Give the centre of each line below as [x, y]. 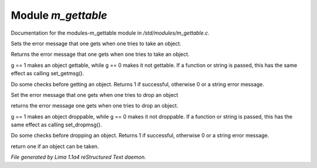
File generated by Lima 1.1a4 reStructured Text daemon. [78, 157]
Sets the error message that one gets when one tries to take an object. [96, 43]
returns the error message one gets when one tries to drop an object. [95, 106]
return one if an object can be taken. [55, 146]
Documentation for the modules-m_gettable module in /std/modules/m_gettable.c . [110, 33]
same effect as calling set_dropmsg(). [56, 125]
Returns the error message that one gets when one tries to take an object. [100, 54]
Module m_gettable [59, 15]
